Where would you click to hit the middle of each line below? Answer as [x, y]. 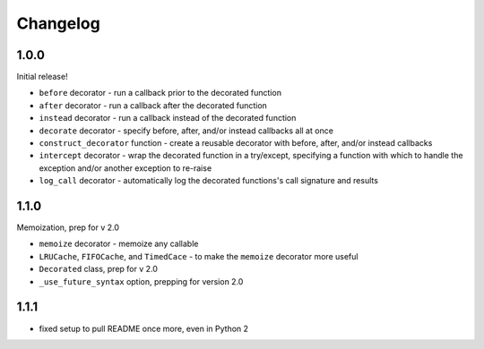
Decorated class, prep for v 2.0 [99, 269]
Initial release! [42, 77]
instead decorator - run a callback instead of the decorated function [168, 118]
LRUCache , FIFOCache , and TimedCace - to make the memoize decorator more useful [199, 256]
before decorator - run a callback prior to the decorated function [160, 93]
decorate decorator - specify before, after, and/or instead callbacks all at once [186, 131]
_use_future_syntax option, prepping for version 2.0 [141, 281]
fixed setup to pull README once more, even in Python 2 [144, 328]
